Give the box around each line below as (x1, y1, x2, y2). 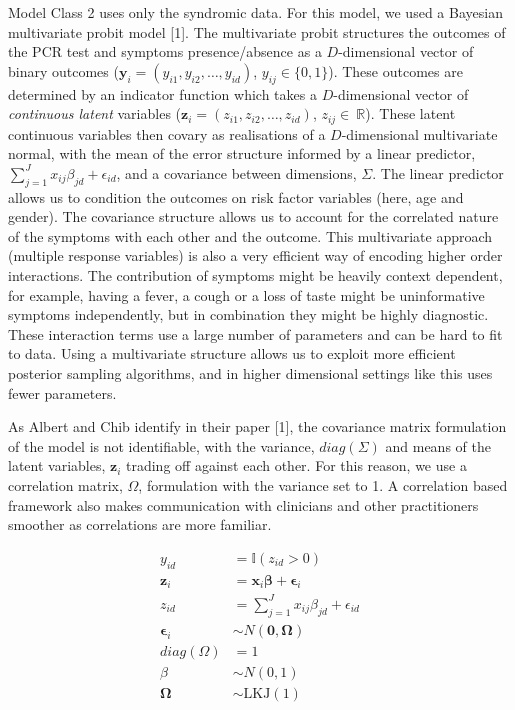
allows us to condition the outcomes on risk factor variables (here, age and (8, 186, 464, 207)
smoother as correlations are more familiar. (8, 514, 272, 535)
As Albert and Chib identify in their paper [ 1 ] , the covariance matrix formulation (8, 416, 507, 437)
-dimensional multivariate (341, 123, 498, 144)
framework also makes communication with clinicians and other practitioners (8, 494, 479, 515)
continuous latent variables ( (8, 103, 182, 124)
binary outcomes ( (8, 60, 119, 81)
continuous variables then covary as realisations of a (8, 123, 326, 144)
